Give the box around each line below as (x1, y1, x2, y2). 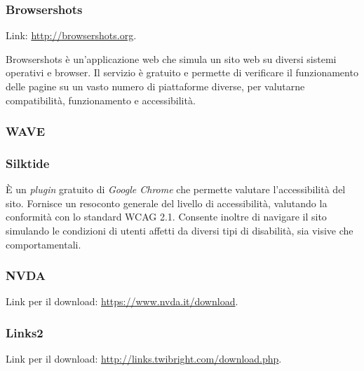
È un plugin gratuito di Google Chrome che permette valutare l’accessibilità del (6, 182, 346, 197)
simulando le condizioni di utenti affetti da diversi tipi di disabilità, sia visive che (6, 223, 353, 238)
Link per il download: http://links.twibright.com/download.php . (6, 351, 282, 366)
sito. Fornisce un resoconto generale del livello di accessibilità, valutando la (6, 195, 328, 210)
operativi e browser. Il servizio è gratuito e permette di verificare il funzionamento (6, 65, 358, 80)
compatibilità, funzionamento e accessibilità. (6, 92, 196, 107)
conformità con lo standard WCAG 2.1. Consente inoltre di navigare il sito (6, 209, 327, 224)
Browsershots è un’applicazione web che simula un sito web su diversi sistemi (6, 51, 337, 66)
